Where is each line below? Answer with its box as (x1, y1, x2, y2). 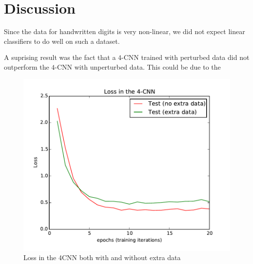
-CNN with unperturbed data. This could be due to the (55, 61, 221, 72)
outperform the (4, 61, 49, 72)
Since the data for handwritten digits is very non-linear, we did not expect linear (4, 26, 245, 37)
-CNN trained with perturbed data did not (121, 52, 250, 62)
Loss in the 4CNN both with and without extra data (23, 252, 181, 263)
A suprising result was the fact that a (4, 52, 116, 62)
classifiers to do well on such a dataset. (4, 36, 120, 46)
